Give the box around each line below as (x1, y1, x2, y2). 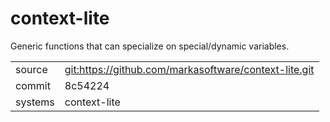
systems (15, 95, 55, 109)
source (15, 62, 48, 76)
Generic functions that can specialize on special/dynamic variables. (10, 40, 290, 52)
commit (15, 78, 51, 92)
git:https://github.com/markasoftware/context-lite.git (64, 62, 315, 76)
